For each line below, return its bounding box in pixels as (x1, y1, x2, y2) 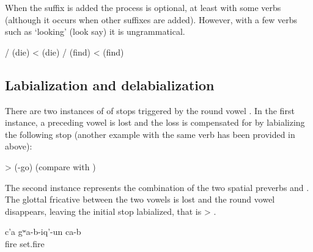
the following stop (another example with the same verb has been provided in (5, 128, 295, 140)
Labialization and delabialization (5, 75, 215, 94)
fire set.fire (5, 237, 45, 250)
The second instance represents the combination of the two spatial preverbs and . (5, 181, 309, 193)
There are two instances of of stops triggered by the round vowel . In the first (5, 104, 295, 117)
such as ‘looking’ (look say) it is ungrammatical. (5, 25, 185, 38)
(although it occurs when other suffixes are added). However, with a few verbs (5, 13, 298, 26)
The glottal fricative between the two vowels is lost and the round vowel (5, 193, 275, 206)
